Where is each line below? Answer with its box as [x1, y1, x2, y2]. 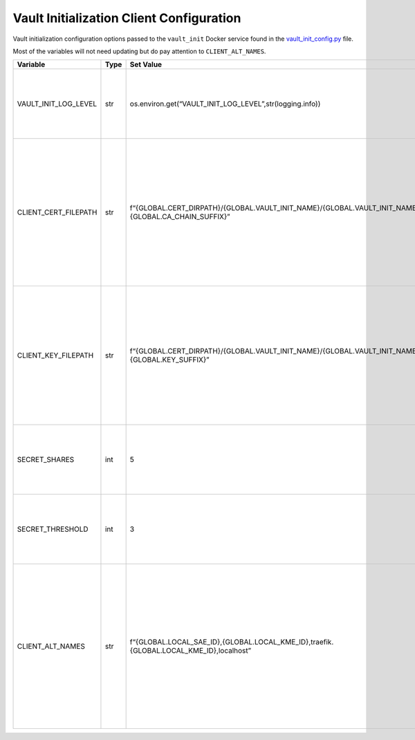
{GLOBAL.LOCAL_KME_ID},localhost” [129, 646, 252, 656]
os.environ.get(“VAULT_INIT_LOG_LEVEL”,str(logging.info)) [129, 99, 321, 109]
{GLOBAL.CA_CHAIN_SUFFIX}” [129, 212, 231, 221]
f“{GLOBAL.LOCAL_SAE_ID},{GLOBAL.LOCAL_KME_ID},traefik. [129, 637, 334, 647]
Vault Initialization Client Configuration [12, 10, 241, 26]
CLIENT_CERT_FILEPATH [17, 207, 98, 217]
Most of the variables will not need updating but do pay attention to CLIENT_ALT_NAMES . [12, 47, 266, 55]
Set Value [129, 59, 163, 69]
